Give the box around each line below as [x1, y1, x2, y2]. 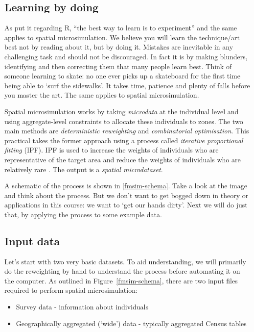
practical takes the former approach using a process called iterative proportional [4, 135, 243, 145]
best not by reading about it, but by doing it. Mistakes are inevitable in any [4, 42, 233, 52]
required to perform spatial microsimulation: [4, 285, 138, 295]
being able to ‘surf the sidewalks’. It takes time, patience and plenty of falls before [4, 80, 250, 90]
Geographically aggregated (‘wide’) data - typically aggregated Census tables [16, 318, 247, 328]
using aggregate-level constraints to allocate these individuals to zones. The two [4, 116, 243, 126]
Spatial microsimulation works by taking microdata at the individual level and [4, 106, 239, 116]
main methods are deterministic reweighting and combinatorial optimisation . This [4, 126, 249, 136]
